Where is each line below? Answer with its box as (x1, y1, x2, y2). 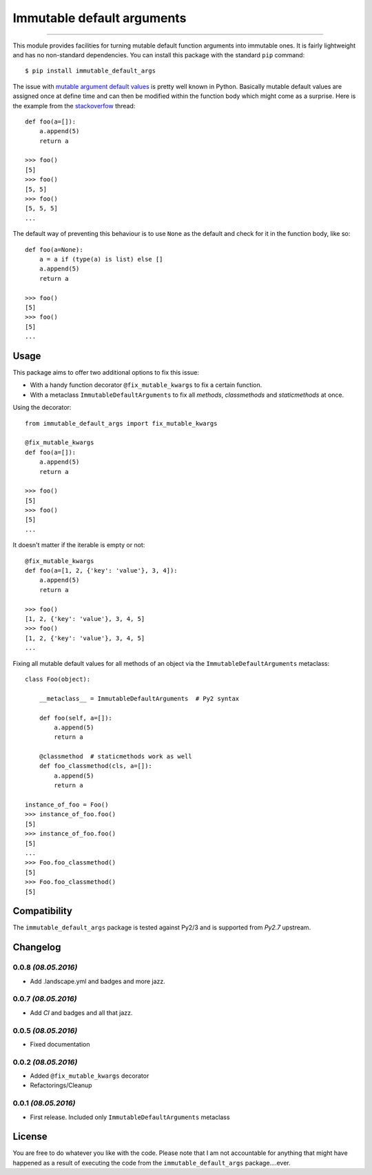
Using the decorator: (12, 404, 72, 412)
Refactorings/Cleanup (30, 1081, 92, 1089)
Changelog (12, 942, 61, 954)
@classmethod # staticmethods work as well (39, 753, 192, 760)
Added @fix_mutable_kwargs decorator (30, 1072, 149, 1080)
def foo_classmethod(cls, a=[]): (39, 762, 153, 770)
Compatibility (12, 905, 72, 917)
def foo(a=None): (25, 246, 83, 253)
